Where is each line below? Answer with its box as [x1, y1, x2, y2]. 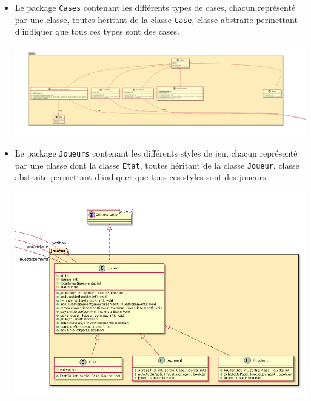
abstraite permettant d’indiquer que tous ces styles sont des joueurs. [15, 170, 269, 183]
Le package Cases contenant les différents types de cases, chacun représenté [15, 1, 296, 13]
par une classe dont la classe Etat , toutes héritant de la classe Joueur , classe [15, 158, 299, 171]
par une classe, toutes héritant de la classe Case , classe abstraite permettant [15, 13, 298, 25]
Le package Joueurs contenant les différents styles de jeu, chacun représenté [15, 147, 298, 160]
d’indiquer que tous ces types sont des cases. [15, 25, 180, 38]
